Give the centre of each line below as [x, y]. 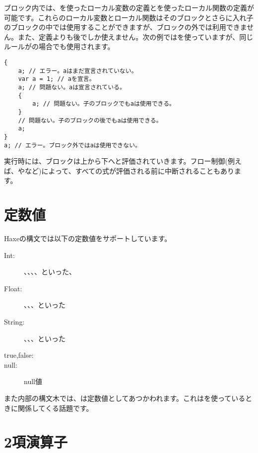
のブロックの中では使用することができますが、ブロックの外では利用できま [126, 27]
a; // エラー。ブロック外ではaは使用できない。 [72, 145]
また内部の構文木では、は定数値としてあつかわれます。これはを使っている [125, 398]
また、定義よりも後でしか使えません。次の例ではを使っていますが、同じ [135, 36]
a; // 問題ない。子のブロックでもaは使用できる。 [104, 104]
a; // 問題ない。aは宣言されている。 [72, 87]
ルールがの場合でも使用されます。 [59, 46]
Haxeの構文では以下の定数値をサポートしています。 [88, 238]
